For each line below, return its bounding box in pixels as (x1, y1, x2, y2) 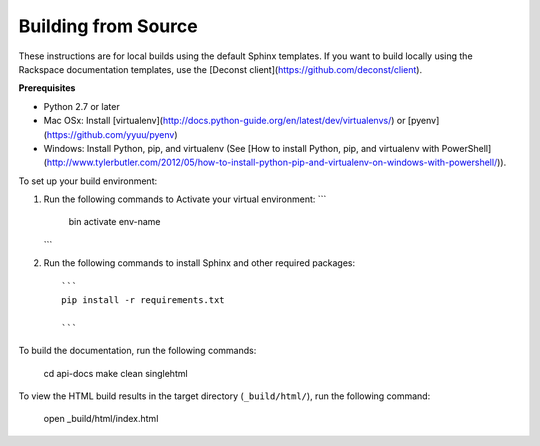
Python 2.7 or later (43, 100, 120, 112)
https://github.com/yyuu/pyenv (46, 128, 175, 140)
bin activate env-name (68, 216, 161, 228)
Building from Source (18, 15, 199, 37)
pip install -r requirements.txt (61, 295, 225, 306)
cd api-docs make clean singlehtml (43, 367, 189, 379)
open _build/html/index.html (43, 413, 159, 425)
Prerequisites (18, 82, 76, 94)
